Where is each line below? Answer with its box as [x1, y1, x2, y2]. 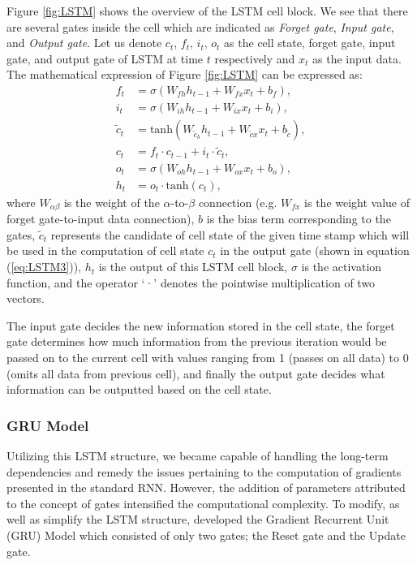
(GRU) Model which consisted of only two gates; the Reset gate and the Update [6, 527, 406, 543]
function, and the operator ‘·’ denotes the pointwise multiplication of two [6, 274, 376, 291]
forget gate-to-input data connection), [6, 210, 195, 227]
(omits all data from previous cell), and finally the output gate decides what [6, 364, 385, 382]
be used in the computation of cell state [6, 242, 204, 259]
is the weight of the [63, 193, 160, 210]
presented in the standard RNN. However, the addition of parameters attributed [6, 479, 406, 496]
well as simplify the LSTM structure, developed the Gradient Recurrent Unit [6, 511, 389, 528]
